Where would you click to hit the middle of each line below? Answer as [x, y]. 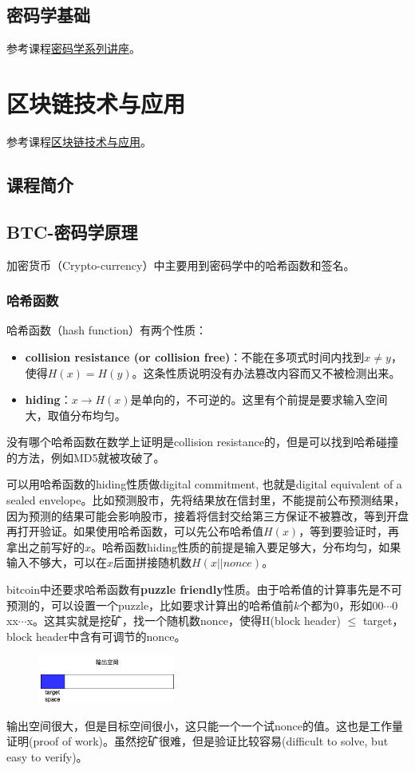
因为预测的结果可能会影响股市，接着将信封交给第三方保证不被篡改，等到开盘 [207, 515]
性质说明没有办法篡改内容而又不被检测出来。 [283, 372]
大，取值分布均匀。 [75, 415]
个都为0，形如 [336, 605]
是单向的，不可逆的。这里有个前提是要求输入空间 [259, 399]
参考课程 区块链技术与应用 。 [79, 141]
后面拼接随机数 [153, 562]
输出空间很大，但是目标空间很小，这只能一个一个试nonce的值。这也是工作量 [205, 725]
